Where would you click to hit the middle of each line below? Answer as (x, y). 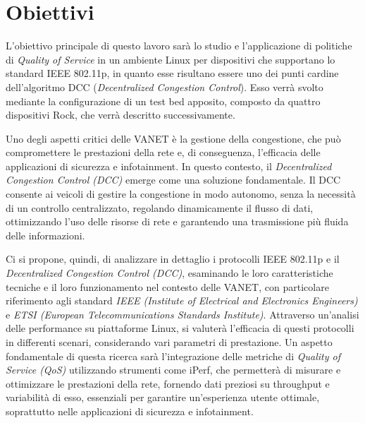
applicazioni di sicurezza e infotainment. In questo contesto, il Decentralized (169, 166)
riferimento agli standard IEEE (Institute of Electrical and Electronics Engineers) (182, 300)
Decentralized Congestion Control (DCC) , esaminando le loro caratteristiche (169, 273)
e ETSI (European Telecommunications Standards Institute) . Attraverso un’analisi (182, 314)
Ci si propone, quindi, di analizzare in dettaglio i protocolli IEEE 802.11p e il (173, 259)
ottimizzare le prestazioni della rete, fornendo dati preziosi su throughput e (168, 383)
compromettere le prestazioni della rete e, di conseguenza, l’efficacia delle (163, 152)
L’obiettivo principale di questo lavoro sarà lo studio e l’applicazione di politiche (179, 46)
